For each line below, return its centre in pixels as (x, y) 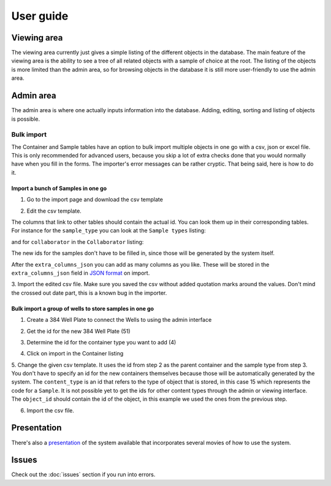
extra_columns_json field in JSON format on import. (81, 273)
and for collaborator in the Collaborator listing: (78, 241)
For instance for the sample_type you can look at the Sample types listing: (108, 230)
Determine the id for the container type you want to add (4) (101, 342)
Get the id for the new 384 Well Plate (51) (79, 331)
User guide (40, 16)
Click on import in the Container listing (75, 354)
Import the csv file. (51, 410)
